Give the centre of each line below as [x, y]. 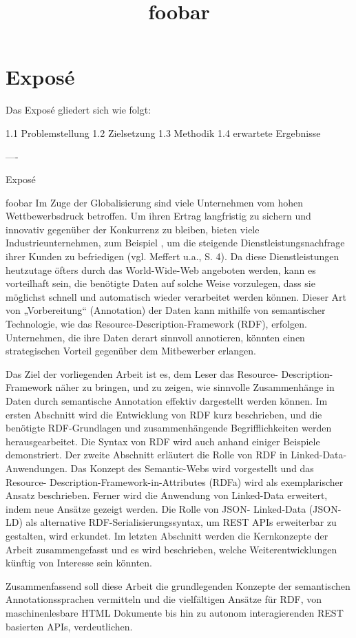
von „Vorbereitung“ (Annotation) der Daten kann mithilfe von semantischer [166, 310]
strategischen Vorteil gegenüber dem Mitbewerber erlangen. [131, 351]
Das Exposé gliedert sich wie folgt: [78, 110]
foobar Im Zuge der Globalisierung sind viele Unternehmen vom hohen [155, 202]
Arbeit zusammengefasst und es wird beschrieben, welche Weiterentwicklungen [171, 549]
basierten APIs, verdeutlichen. [69, 626]
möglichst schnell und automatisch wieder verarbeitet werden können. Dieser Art [176, 296]
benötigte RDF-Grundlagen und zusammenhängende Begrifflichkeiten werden [169, 428]
